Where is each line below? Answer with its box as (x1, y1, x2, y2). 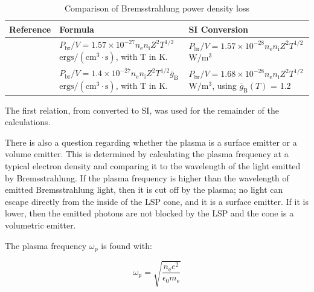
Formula (59, 22, 94, 35)
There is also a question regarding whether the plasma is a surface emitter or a (5, 135, 297, 148)
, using (212, 79, 237, 92)
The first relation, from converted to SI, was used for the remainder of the (5, 103, 279, 116)
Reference (9, 22, 51, 35)
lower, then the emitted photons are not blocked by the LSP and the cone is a (5, 207, 294, 219)
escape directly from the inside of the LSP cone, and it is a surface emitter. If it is (5, 195, 309, 207)
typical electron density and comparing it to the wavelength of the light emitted (5, 159, 301, 172)
